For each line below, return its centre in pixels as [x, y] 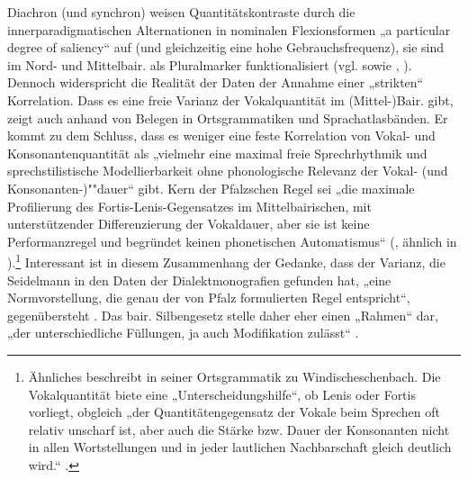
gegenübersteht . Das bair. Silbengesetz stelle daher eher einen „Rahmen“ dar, [223, 315]
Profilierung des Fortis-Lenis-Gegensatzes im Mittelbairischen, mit [189, 206]
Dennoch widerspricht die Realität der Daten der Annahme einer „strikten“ [216, 82]
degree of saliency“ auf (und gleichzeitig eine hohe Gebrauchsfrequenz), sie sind [226, 47]
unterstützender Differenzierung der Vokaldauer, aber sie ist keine [189, 224]
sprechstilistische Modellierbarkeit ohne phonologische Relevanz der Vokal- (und [228, 171]
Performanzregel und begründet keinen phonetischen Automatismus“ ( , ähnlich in [232, 241]
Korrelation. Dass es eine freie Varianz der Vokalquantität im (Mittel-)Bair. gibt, [230, 99]
